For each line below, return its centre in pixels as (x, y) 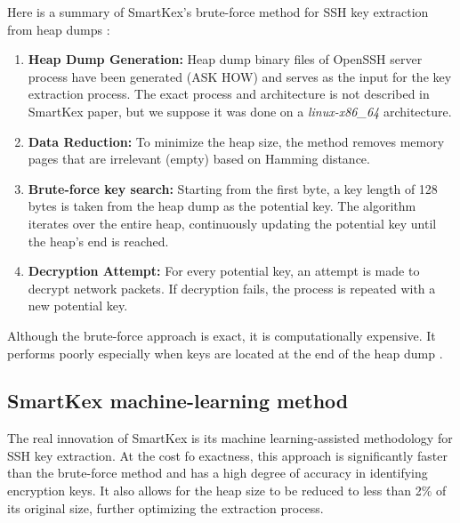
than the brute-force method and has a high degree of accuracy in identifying (218, 473)
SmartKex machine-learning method (178, 401)
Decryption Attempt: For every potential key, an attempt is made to (224, 271)
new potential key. (78, 306)
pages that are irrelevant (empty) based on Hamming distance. (199, 159)
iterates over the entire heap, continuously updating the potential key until (232, 223)
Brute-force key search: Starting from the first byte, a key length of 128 (233, 188)
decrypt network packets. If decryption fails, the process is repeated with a (232, 288)
